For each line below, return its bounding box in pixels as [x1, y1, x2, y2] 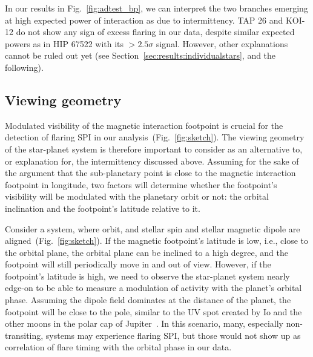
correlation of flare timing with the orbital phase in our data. [5, 341, 232, 353]
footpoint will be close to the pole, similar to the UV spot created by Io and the [5, 305, 302, 318]
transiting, [5, 329, 44, 341]
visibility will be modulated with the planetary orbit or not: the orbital [5, 190, 269, 203]
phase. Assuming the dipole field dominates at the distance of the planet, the [5, 293, 291, 306]
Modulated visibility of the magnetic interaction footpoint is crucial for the [5, 119, 283, 131]
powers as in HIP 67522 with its [5, 37, 124, 50]
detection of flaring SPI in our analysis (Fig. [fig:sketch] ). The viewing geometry [5, 131, 305, 143]
